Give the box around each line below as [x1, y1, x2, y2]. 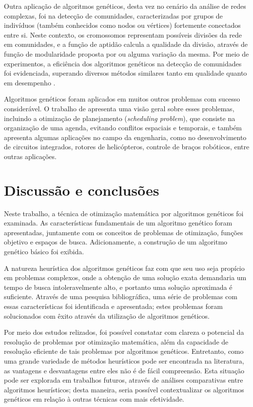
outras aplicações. [4, 151, 57, 161]
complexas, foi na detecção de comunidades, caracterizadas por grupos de [4, 10, 223, 20]
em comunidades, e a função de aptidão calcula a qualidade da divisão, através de [4, 39, 248, 49]
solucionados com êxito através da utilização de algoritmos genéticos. [4, 310, 210, 321]
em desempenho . [4, 77, 56, 87]
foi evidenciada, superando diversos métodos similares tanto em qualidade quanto [4, 68, 247, 78]
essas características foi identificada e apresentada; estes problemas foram [4, 301, 223, 311]
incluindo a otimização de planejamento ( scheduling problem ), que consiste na [4, 113, 235, 123]
